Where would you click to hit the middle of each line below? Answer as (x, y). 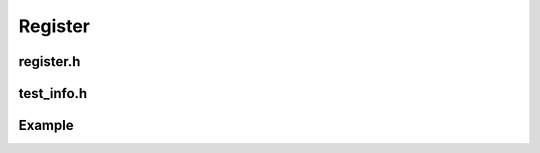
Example (46, 125)
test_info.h (53, 93)
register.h (49, 61)
